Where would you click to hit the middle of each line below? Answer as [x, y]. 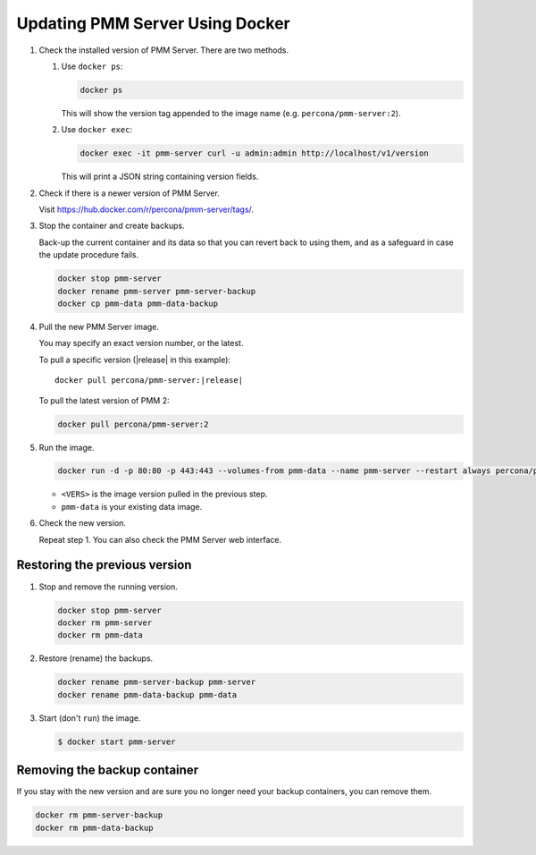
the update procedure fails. [88, 255]
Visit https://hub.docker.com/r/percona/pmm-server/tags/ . [147, 209]
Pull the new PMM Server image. [99, 326]
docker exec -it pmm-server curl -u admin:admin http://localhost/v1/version [254, 153]
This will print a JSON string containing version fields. [160, 177]
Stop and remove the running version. [108, 587]
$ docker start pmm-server [117, 741]
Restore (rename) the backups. [96, 658]
